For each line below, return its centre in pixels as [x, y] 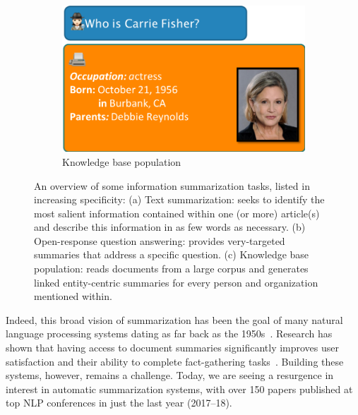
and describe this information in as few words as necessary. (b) [170, 227]
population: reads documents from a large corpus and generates [171, 269]
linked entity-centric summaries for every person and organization [176, 282]
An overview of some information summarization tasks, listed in [172, 185]
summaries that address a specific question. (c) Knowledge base [172, 254]
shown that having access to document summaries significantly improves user [173, 348]
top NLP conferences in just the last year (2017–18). [119, 403]
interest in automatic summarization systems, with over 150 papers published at [179, 389]
